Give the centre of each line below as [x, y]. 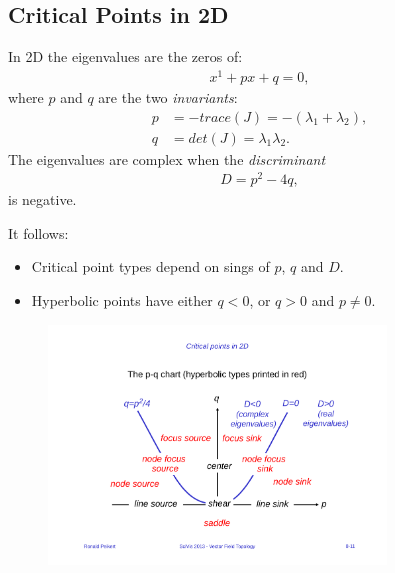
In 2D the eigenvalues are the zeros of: [125, 56]
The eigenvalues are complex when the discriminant [167, 158]
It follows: [38, 232]
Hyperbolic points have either [122, 300]
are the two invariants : [168, 96]
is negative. [42, 199]
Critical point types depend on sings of [150, 266]
